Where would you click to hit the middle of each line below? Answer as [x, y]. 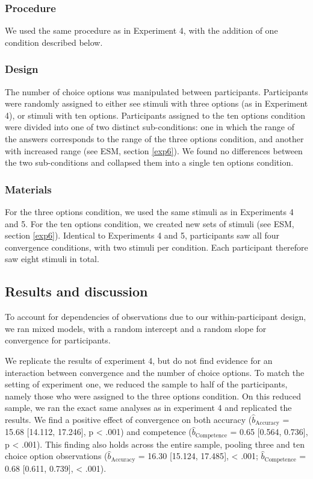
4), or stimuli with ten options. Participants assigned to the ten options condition [155, 115]
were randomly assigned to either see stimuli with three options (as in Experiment [156, 103]
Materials [28, 189]
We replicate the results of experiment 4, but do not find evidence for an [139, 360]
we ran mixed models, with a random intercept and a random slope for [136, 328]
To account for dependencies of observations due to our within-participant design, [156, 317]
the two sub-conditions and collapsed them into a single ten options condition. [149, 162]
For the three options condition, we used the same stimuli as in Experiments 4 [149, 211]
